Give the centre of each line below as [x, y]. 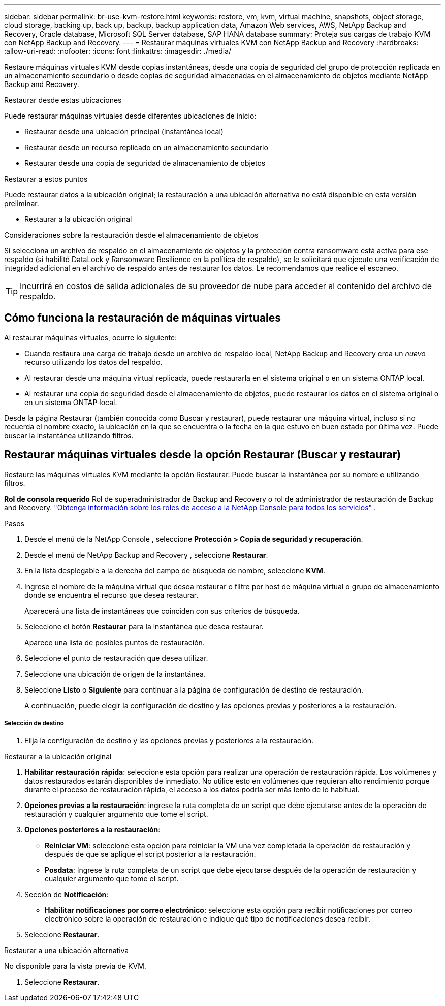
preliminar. [22, 203]
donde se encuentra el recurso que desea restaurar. [112, 595]
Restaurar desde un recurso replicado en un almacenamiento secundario [146, 147]
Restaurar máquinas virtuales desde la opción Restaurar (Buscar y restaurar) [203, 455]
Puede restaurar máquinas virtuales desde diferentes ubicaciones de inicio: [130, 116]
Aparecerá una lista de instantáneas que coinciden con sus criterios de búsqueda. [162, 611]
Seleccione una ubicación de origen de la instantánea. [115, 674]
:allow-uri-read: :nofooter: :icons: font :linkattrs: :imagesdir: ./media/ [118, 51]
